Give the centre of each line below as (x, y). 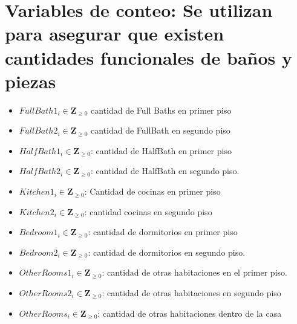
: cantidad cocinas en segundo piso (148, 211)
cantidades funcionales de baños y (148, 57)
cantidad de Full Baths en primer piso (161, 110)
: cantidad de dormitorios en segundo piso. (167, 252)
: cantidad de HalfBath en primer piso (161, 150)
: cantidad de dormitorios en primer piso (163, 232)
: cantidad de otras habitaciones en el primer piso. (194, 272)
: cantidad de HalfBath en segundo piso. (165, 171)
